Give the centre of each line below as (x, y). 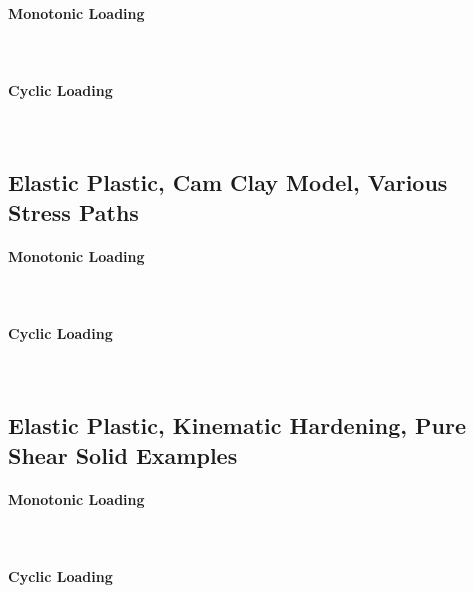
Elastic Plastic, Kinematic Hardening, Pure (237, 425)
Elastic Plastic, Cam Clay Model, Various (228, 182)
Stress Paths (73, 211)
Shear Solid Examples (123, 454)
